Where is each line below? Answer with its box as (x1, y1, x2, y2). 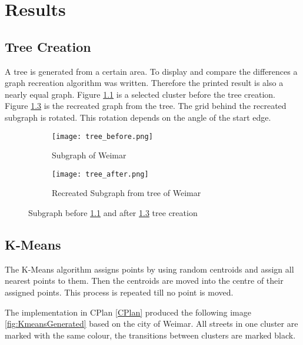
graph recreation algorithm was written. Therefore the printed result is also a (5, 77, 284, 89)
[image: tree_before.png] (52, 132, 153, 141)
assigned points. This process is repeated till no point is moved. (5, 286, 234, 298)
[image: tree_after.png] (52, 170, 149, 178)
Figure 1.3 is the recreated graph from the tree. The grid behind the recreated (5, 99, 287, 112)
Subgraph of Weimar (52, 149, 126, 161)
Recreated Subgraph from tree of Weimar (52, 187, 201, 199)
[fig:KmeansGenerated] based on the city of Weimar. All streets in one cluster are (5, 317, 298, 330)
